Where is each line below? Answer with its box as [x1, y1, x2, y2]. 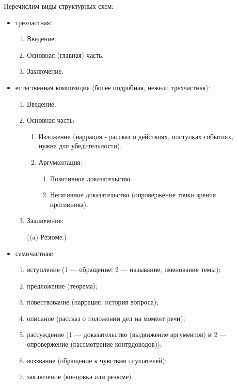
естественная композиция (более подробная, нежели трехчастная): [15, 82, 210, 92]
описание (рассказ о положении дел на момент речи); [27, 313, 185, 323]
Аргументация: [38, 157, 82, 167]
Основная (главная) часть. [27, 49, 104, 60]
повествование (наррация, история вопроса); [27, 297, 158, 307]
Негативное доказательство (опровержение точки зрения [50, 190, 216, 200]
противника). [50, 199, 88, 209]
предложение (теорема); [27, 280, 97, 290]
